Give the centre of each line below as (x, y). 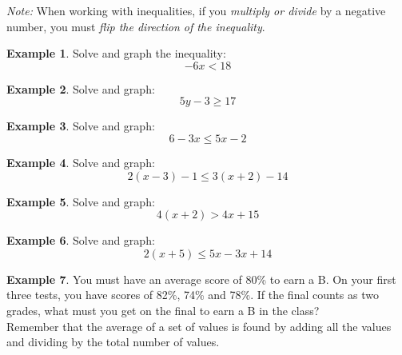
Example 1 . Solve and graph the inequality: (116, 53)
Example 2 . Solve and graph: (81, 88)
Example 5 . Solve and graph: (81, 201)
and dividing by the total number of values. (113, 342)
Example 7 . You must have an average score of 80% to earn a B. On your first (201, 279)
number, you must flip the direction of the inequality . (136, 26)
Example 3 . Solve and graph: (81, 126)
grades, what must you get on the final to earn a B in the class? (163, 310)
